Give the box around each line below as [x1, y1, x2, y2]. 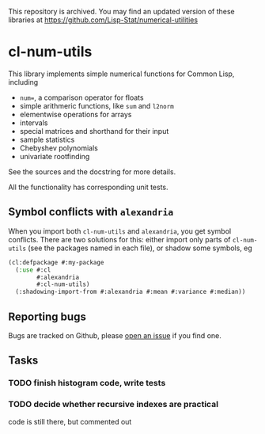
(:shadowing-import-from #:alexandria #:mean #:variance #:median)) [15, 288, 246, 296]
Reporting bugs [8, 310, 87, 323]
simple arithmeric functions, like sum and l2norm [19, 101, 174, 110]
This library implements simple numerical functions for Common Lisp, [8, 69, 235, 78]
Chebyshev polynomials [19, 143, 99, 153]
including [8, 77, 39, 86]
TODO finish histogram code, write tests [8, 378, 166, 389]
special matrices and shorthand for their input [19, 126, 169, 135]
